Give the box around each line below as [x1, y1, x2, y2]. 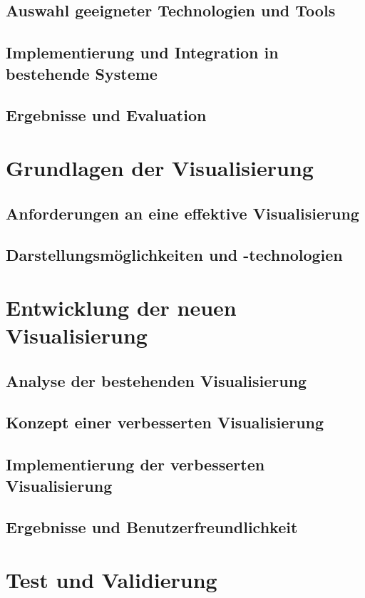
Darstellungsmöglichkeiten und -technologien [6, 244, 343, 266]
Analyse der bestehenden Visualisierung [6, 369, 307, 391]
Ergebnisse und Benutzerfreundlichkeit [6, 516, 298, 538]
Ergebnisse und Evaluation [6, 104, 207, 126]
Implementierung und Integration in [6, 41, 279, 63]
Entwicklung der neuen [6, 292, 237, 321]
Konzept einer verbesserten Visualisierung [6, 411, 324, 433]
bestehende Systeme [6, 62, 158, 84]
